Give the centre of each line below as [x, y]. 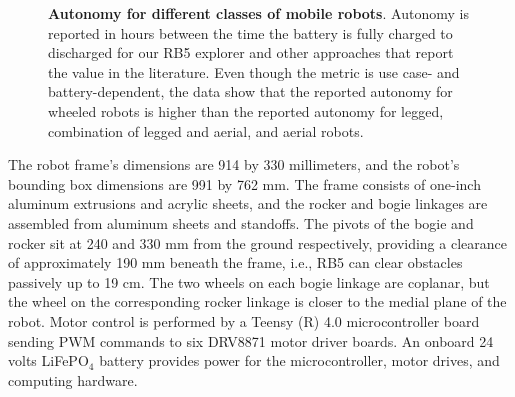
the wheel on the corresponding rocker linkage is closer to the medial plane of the [257, 301]
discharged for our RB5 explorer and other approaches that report [251, 52]
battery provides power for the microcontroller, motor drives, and [299, 360]
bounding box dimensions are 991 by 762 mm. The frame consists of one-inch [244, 183]
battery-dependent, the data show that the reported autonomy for [250, 91]
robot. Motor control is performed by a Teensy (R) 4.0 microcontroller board [244, 320]
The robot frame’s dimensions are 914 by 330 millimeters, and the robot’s [234, 164]
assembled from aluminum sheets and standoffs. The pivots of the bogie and [241, 222]
